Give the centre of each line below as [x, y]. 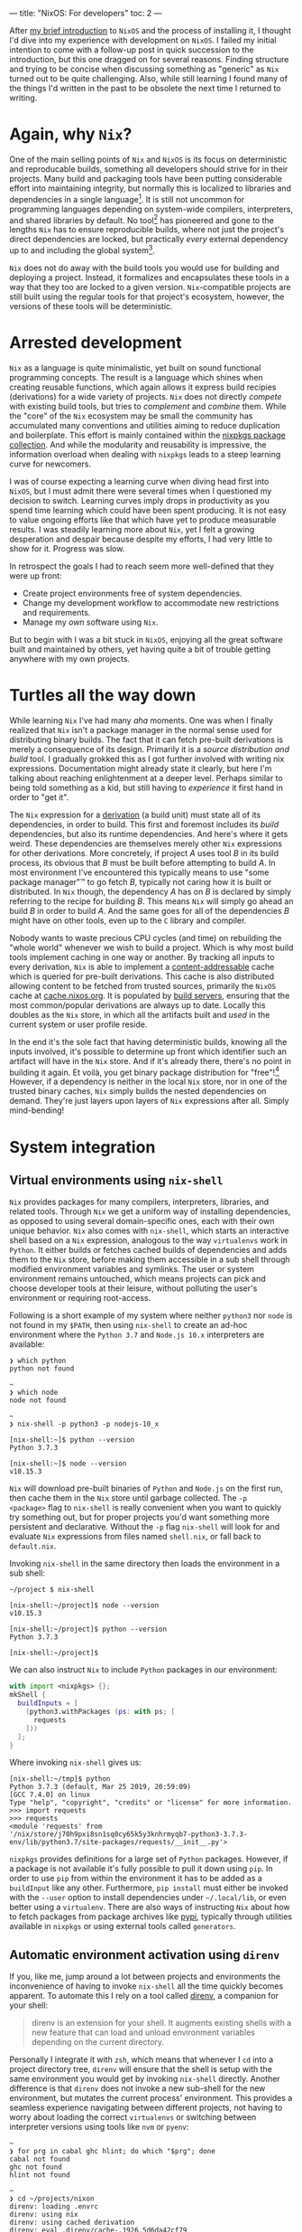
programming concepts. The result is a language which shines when [136, 377]
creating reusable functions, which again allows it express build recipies [143, 387]
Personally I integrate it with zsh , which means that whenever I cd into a [142, 2059]
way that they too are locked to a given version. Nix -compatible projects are [150, 287]
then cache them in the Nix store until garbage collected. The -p [128, 1498]
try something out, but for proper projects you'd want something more [140, 1517]
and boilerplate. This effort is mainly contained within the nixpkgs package [148, 435]
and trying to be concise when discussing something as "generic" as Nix [144, 69]
